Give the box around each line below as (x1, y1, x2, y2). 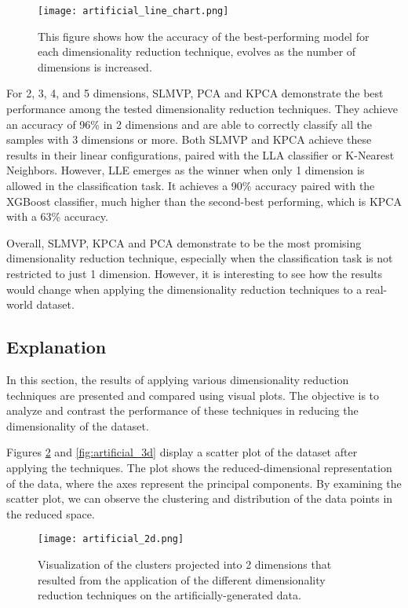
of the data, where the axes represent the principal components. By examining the (6, 474, 402, 491)
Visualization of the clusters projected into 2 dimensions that (38, 555, 332, 572)
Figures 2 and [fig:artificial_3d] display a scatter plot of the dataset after (6, 444, 358, 460)
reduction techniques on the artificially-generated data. (38, 587, 301, 603)
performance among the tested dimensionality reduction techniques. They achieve (6, 101, 398, 117)
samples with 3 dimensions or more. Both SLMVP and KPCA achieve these (6, 131, 372, 148)
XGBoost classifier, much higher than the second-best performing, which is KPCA (6, 192, 402, 209)
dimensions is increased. (38, 58, 152, 75)
